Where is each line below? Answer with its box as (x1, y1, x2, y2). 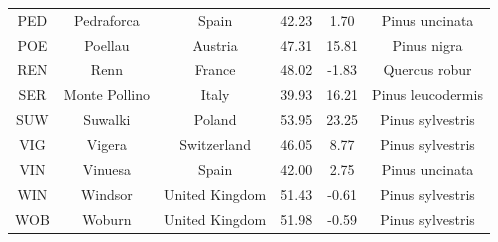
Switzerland (179, 133, 251, 154)
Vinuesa (82, 158, 132, 179)
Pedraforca (74, 9, 140, 30)
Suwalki (83, 109, 131, 130)
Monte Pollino (63, 84, 150, 105)
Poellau (84, 34, 130, 55)
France (194, 59, 236, 80)
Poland (193, 109, 237, 130)
